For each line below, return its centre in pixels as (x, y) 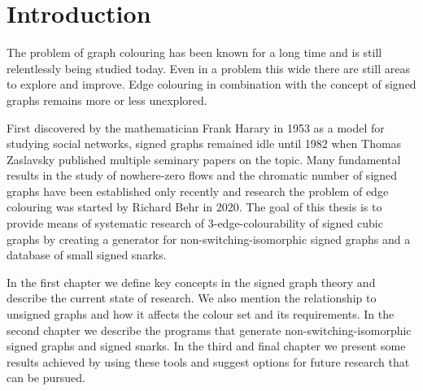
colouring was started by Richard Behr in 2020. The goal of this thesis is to (194, 207)
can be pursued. (46, 378)
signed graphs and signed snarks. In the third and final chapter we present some (206, 346)
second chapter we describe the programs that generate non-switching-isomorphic (209, 330)
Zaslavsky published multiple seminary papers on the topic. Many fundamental (204, 159)
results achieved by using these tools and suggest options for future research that (208, 361)
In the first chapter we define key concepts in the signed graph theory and (191, 282)
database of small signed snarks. (87, 255)
